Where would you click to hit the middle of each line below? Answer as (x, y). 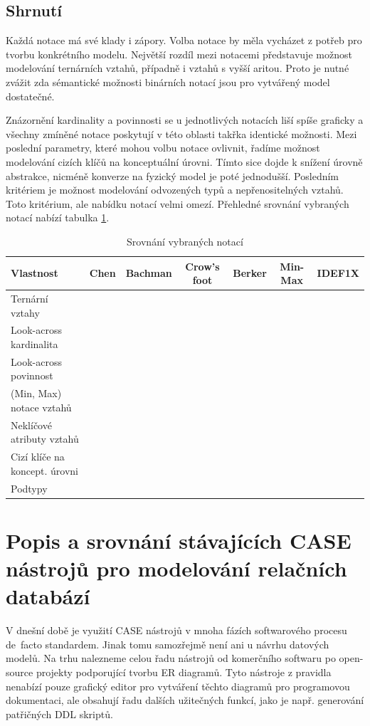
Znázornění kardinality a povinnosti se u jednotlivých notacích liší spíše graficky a (185, 120)
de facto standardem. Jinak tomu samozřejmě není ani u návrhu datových (168, 644)
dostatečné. (30, 96)
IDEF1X (338, 273)
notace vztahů (41, 407)
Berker (250, 273)
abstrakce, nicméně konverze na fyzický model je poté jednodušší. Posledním (173, 175)
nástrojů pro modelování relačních (176, 568)
